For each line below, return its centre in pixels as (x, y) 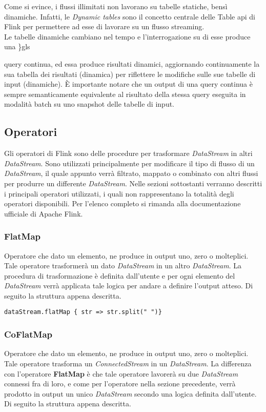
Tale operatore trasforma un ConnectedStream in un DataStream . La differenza (128, 363)
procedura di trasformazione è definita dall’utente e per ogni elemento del (120, 275)
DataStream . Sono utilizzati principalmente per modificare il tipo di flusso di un (129, 163)
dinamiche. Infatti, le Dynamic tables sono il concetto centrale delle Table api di (130, 16)
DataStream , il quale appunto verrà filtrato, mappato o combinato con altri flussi (131, 173)
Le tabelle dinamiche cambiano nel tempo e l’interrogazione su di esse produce (127, 36)
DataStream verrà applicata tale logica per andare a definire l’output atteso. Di (129, 286)
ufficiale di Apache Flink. (44, 213)
